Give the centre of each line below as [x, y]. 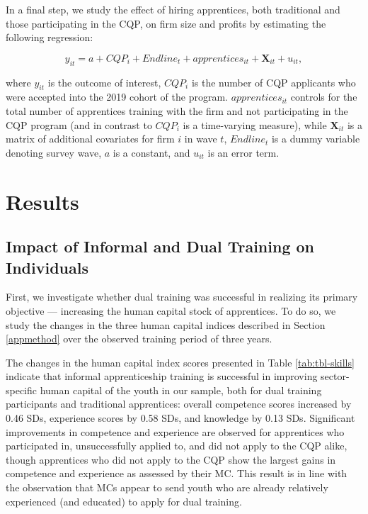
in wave [201, 139]
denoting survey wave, [54, 152]
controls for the [324, 97]
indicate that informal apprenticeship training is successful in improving [162, 376]
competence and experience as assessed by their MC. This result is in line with [177, 473]
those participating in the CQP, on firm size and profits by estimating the [166, 23]
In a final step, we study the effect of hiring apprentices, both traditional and [173, 9]
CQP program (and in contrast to [79, 124]
